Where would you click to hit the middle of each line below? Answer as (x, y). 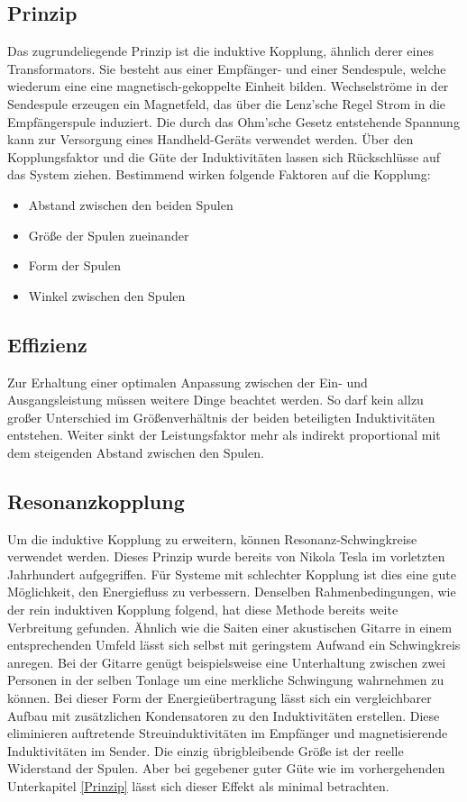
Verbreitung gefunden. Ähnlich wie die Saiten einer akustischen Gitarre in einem (230, 627)
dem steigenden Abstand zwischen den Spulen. (136, 452)
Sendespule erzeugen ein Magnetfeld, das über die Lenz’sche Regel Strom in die (227, 103)
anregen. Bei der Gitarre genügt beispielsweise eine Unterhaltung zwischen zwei (227, 662)
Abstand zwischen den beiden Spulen (131, 204)
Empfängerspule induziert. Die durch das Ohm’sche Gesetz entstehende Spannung (233, 121)
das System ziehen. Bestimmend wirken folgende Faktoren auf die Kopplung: (219, 174)
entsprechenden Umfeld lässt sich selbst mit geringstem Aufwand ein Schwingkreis (234, 645)
